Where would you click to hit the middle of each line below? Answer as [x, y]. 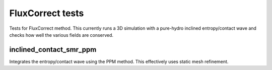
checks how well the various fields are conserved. [61, 35]
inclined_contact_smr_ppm [53, 50]
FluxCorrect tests [47, 13]
